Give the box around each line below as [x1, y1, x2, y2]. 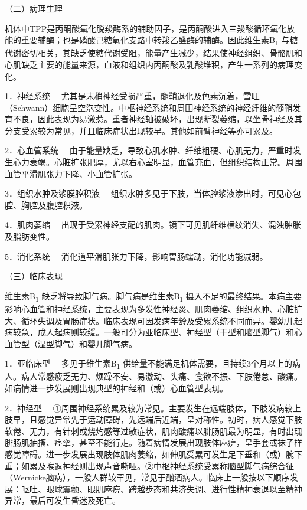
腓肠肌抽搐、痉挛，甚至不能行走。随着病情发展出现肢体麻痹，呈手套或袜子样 [5, 436, 302, 449]
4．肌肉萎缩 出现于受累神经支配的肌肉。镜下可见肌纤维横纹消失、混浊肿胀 [5, 218, 301, 231]
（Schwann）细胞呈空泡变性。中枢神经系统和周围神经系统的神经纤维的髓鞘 [5, 101, 293, 113]
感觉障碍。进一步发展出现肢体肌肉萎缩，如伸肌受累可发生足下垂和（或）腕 [5, 448, 294, 460]
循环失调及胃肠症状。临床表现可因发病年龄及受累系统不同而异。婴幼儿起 [21, 314, 302, 326]
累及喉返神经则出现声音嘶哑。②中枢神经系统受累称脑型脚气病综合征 [29, 459, 294, 472]
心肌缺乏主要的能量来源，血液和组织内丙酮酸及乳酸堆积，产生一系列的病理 [5, 58, 294, 70]
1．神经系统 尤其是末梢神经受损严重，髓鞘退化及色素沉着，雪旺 [5, 90, 260, 102]
